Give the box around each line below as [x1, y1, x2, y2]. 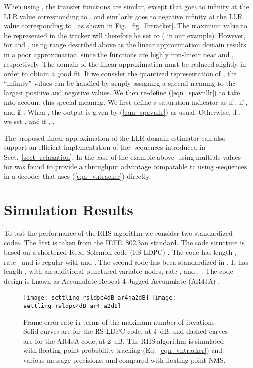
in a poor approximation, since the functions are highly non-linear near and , [4, 49, 234, 59]
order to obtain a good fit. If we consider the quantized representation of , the [4, 68, 237, 79]
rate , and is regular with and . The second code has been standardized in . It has [4, 256, 249, 266]
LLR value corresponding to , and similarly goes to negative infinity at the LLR [4, 11, 243, 21]
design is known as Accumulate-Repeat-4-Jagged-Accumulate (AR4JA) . [4, 275, 220, 286]
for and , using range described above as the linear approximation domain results [4, 40, 246, 50]
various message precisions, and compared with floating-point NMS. [23, 355, 226, 365]
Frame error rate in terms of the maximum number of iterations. [23, 316, 216, 327]
